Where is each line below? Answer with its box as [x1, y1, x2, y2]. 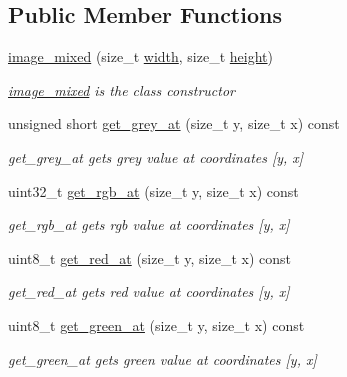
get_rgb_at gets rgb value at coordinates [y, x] [8, 214, 290, 235]
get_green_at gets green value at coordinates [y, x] [8, 348, 317, 369]
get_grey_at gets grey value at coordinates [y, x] [8, 146, 304, 167]
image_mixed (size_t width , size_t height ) [8, 46, 273, 67]
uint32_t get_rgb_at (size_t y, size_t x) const [8, 180, 299, 201]
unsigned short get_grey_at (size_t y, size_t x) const [8, 113, 340, 134]
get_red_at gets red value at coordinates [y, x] [8, 281, 290, 302]
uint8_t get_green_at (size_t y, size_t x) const [8, 314, 305, 335]
